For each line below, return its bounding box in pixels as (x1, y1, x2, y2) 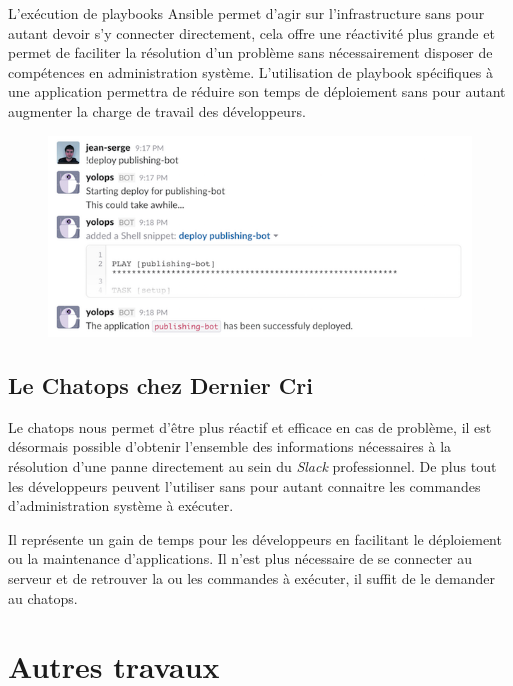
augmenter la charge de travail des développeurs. (8, 100, 306, 121)
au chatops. (8, 587, 78, 608)
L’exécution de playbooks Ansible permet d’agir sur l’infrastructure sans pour (8, 3, 485, 23)
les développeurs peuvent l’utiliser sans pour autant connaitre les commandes (8, 475, 481, 496)
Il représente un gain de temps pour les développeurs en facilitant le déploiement (8, 528, 502, 549)
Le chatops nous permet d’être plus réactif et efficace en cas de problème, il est (8, 416, 492, 437)
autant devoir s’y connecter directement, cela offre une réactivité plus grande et (8, 22, 495, 43)
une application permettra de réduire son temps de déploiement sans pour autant (8, 81, 506, 102)
